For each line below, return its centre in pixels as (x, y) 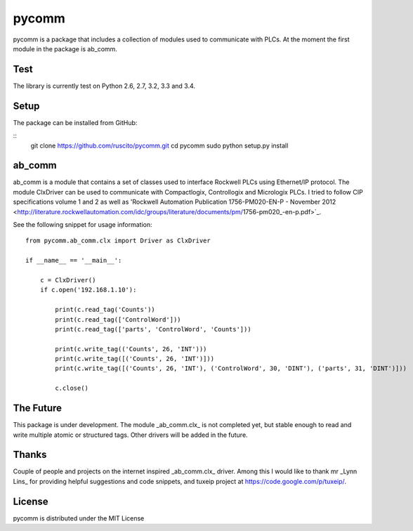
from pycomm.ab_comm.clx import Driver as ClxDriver (118, 241)
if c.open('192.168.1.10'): (88, 290)
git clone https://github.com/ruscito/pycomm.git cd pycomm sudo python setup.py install (159, 145)
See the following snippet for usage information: (83, 224)
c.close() (72, 388)
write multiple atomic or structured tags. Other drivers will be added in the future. (131, 435)
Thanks (30, 455)
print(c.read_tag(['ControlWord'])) (118, 319)
